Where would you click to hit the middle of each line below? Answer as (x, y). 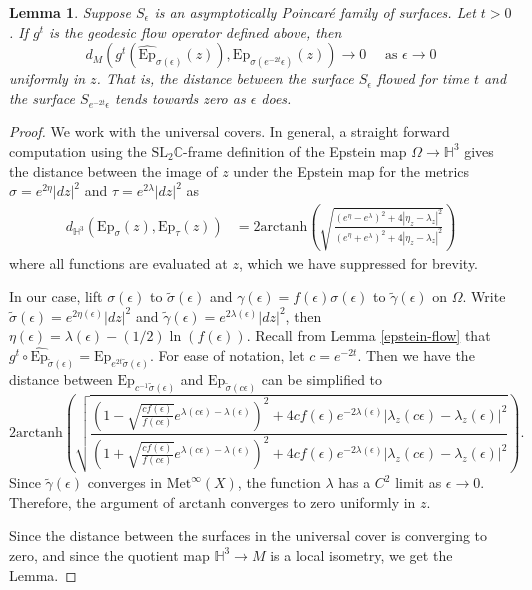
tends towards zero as (180, 97)
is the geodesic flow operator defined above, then (195, 31)
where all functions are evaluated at (118, 262)
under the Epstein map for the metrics (351, 170)
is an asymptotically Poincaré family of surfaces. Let (315, 12)
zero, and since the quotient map (109, 554)
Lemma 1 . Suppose (70, 12)
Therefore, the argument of (92, 501)
